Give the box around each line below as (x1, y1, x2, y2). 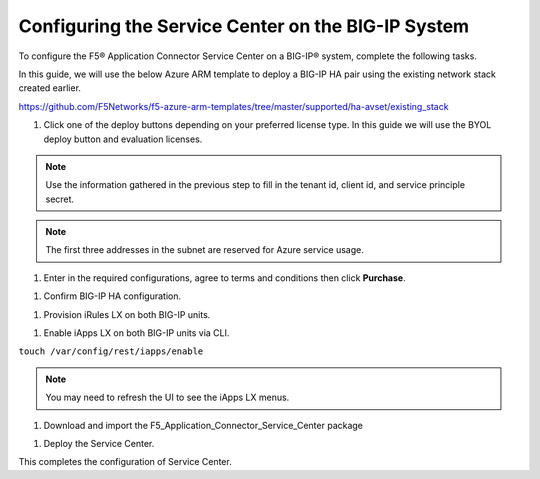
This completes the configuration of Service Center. (18, 456, 232, 468)
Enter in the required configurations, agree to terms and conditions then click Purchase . (43, 271, 406, 284)
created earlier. (18, 82, 82, 94)
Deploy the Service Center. (43, 437, 155, 449)
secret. (45, 193, 75, 205)
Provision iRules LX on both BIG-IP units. (43, 308, 211, 320)
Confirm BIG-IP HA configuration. (43, 290, 182, 302)
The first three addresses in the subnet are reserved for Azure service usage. (45, 244, 364, 256)
